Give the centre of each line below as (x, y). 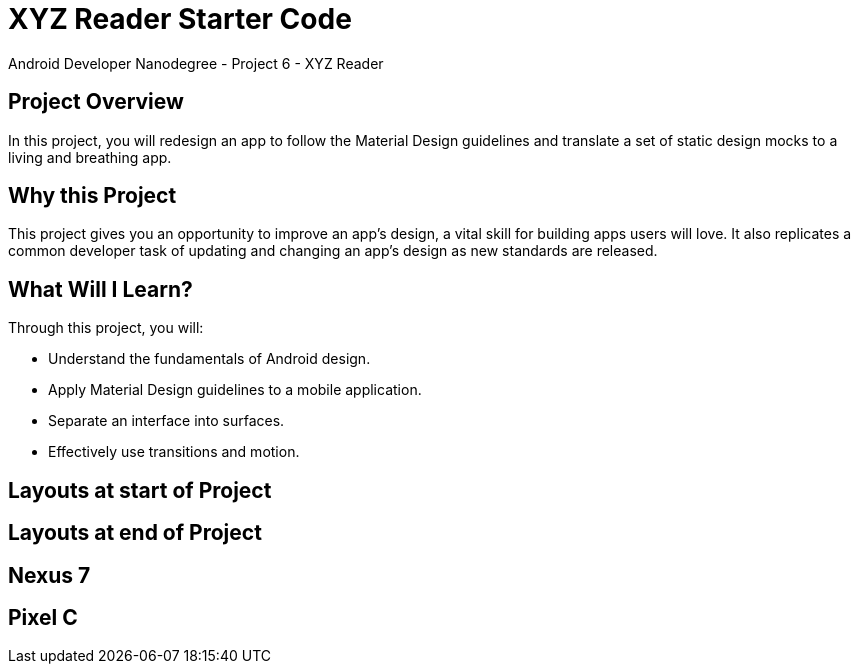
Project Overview (96, 102)
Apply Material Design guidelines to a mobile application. (235, 390)
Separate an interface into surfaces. (166, 421)
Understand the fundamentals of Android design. (209, 359)
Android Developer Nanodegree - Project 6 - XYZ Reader (196, 63)
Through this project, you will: (106, 328)
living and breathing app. (90, 157)
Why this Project (92, 196)
